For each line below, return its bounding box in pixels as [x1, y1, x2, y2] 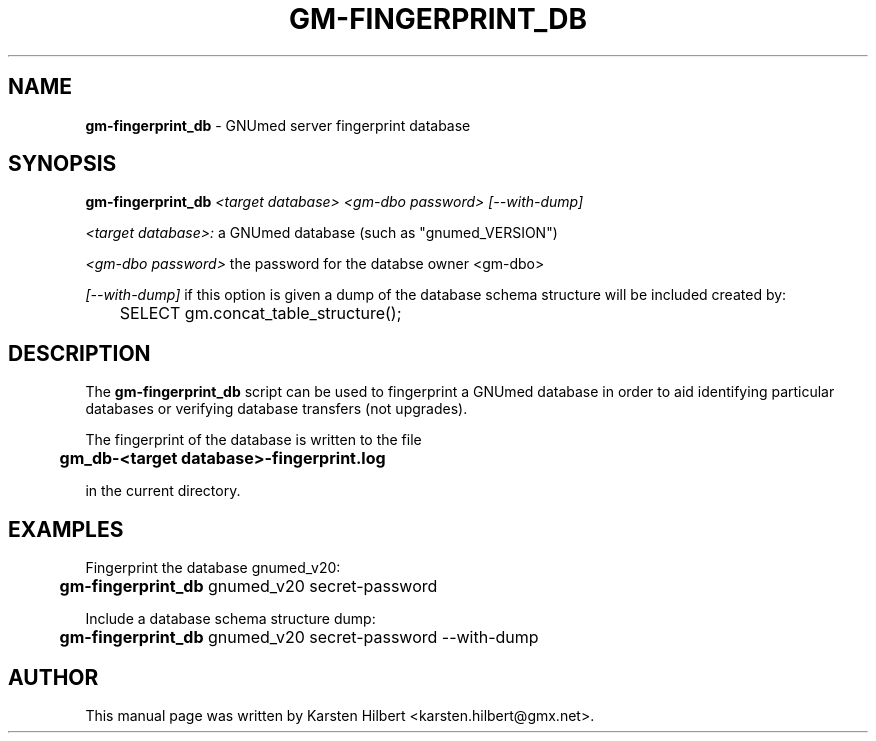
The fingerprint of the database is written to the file [85, 431, 422, 449]
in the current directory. [85, 482, 241, 500]
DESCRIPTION [8, 340, 151, 366]
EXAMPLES [8, 516, 124, 542]
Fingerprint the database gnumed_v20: [85, 559, 341, 577]
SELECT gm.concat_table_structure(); [119, 303, 402, 324]
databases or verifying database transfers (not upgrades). [85, 400, 468, 418]
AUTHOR [8, 664, 99, 690]
